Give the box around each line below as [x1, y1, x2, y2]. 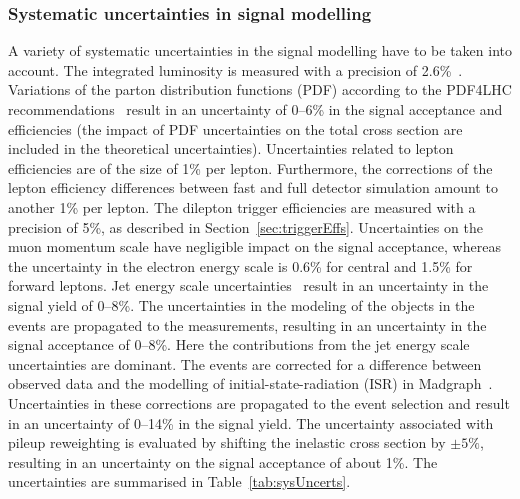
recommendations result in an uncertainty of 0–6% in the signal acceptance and [8, 99, 503, 119]
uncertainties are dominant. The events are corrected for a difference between [8, 353, 482, 374]
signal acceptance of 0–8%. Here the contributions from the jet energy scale [8, 334, 470, 355]
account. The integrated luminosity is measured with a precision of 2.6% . [8, 59, 463, 80]
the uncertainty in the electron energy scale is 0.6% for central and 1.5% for [8, 255, 473, 276]
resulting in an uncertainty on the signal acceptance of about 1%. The [8, 451, 438, 472]
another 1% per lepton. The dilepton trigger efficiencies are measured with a [8, 196, 476, 217]
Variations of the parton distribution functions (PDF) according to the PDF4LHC [8, 79, 512, 100]
